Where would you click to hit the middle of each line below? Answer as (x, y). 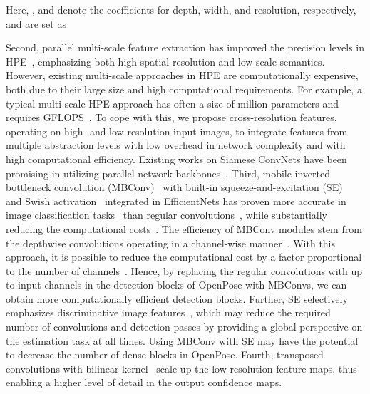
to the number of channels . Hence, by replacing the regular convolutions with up (184, 270)
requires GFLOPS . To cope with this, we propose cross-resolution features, (171, 117)
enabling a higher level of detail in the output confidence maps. (144, 382)
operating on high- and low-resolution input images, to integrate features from (177, 131)
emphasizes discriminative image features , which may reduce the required (168, 312)
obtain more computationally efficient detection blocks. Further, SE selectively (177, 298)
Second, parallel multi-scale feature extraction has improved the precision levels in (185, 47)
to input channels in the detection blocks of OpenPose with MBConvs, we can (176, 285)
